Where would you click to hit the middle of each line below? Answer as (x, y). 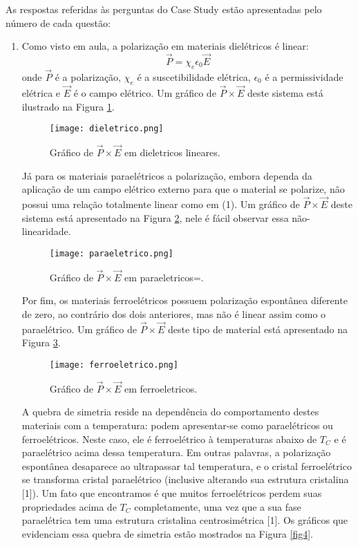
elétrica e (41, 93)
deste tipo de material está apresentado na (258, 329)
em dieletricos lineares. (172, 152)
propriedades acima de (69, 506)
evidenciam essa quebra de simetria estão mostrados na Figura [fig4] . (167, 533)
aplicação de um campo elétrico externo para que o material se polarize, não (183, 189)
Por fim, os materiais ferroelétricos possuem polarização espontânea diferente (185, 300)
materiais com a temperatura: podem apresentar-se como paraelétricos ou (177, 425)
